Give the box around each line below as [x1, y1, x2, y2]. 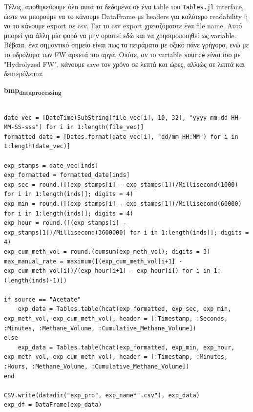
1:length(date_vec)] [4, 143, 71, 150]
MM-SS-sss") [4, 124, 42, 131]
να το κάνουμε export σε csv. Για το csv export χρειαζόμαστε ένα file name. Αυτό [4, 21, 242, 31]
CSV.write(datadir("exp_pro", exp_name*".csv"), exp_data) [4, 391, 200, 399]
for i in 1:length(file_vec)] [45, 124, 144, 131]
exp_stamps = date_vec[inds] [4, 162, 99, 169]
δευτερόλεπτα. [4, 68, 44, 79]
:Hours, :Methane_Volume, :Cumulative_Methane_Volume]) [4, 363, 190, 370]
